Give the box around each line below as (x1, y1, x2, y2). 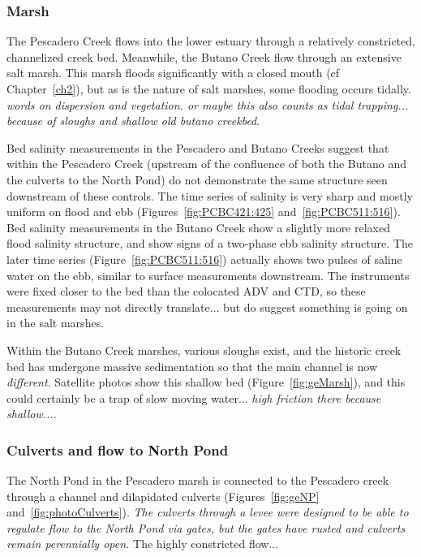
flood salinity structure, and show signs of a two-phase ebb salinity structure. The (6, 235, 413, 252)
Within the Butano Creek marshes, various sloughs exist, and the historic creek (6, 341, 402, 358)
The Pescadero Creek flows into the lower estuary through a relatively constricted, (6, 32, 415, 50)
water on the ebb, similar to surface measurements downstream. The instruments (6, 266, 410, 283)
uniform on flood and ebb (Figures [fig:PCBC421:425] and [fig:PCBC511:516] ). (6, 203, 401, 220)
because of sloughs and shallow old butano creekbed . (6, 112, 260, 129)
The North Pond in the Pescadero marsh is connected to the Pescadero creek (6, 472, 389, 489)
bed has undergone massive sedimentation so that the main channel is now (6, 357, 378, 374)
